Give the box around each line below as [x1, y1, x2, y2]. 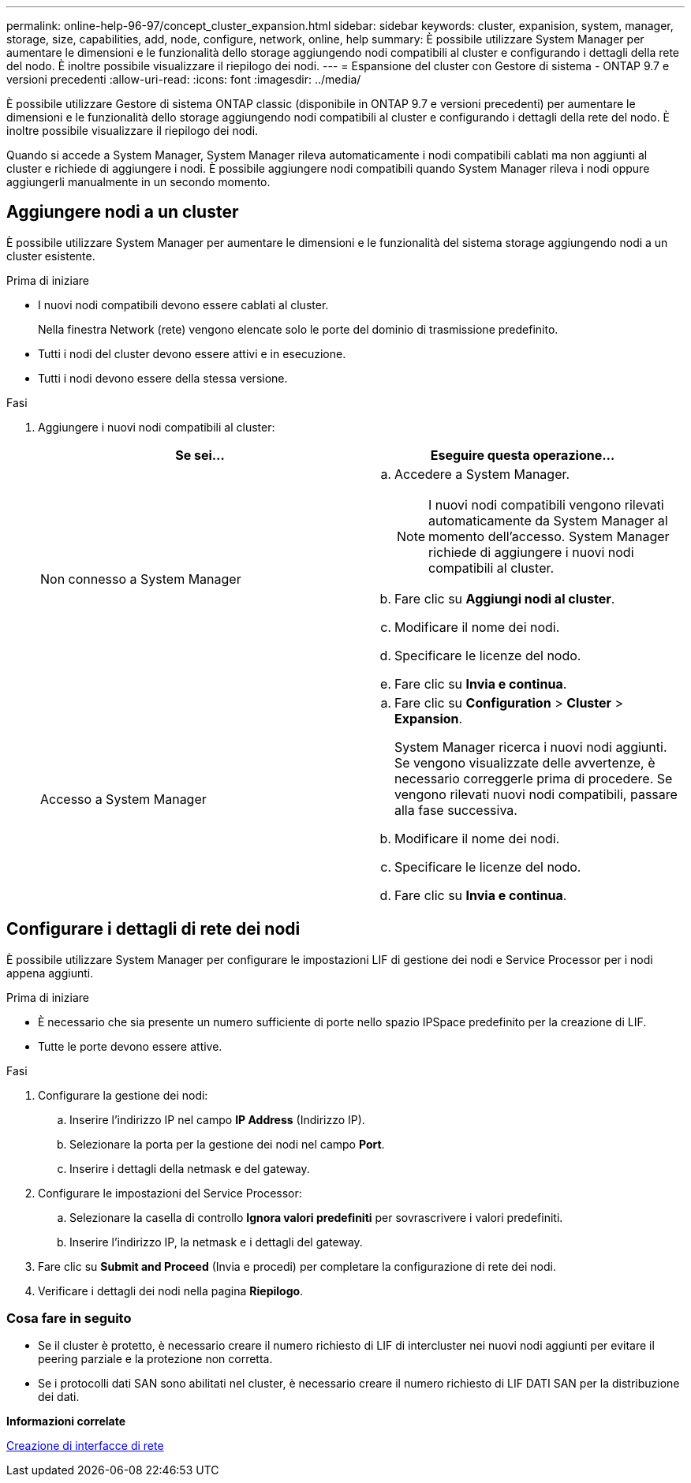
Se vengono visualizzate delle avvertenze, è [394, 754, 656, 771]
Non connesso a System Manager [40, 570, 241, 587]
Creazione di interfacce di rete [6, 1439, 164, 1453]
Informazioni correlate [6, 1414, 126, 1429]
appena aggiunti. [6, 966, 94, 980]
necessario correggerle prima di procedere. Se [394, 770, 673, 786]
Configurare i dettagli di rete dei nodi [6, 919, 301, 939]
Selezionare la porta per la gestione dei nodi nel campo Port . [69, 1137, 385, 1151]
